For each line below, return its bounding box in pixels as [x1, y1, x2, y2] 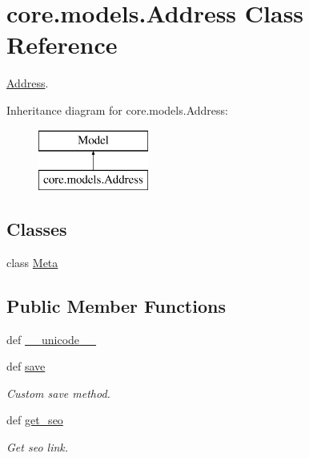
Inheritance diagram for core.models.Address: [6, 101, 228, 118]
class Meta [6, 253, 58, 270]
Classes [6, 217, 67, 241]
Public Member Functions [6, 293, 226, 318]
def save [6, 358, 46, 375]
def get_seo [6, 411, 63, 428]
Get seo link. [6, 439, 69, 456]
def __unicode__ [6, 330, 97, 347]
